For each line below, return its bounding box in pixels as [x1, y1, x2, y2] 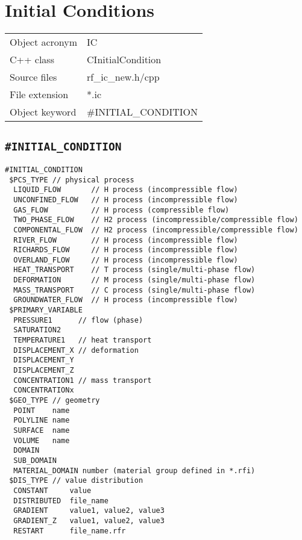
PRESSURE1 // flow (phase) [13, 315, 143, 324]
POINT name [13, 406, 70, 415]
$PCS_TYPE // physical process [9, 175, 134, 184]
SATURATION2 [13, 326, 61, 335]
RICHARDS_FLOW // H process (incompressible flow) [13, 246, 238, 255]
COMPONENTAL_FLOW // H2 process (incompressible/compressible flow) [13, 225, 298, 234]
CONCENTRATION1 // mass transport [13, 376, 152, 385]
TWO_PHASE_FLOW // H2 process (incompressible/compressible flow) [13, 216, 298, 225]
